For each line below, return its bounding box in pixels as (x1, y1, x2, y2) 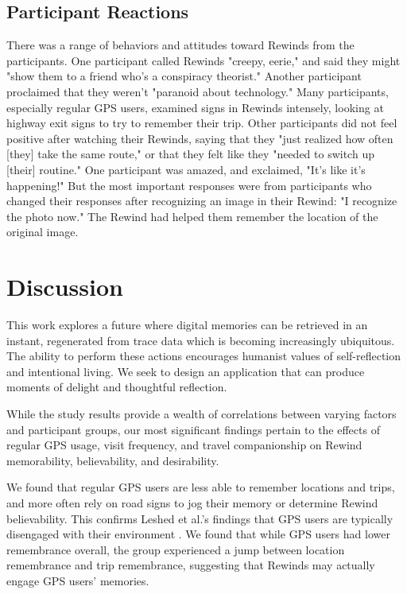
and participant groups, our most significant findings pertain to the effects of (6, 421, 380, 437)
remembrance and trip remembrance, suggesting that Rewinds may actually (6, 557, 375, 573)
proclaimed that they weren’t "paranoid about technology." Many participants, (6, 83, 389, 99)
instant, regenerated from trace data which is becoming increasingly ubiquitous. (6, 332, 395, 348)
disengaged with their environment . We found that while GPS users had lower (6, 526, 390, 542)
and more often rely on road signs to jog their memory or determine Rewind (6, 494, 378, 511)
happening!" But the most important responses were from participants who (6, 177, 372, 193)
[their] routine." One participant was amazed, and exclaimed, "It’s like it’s (6, 161, 366, 177)
